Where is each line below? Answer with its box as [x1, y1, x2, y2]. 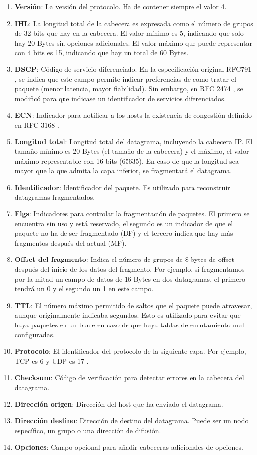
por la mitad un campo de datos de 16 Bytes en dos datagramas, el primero [14, 273, 245, 284]
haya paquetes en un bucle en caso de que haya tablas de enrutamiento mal [14, 320, 244, 330]
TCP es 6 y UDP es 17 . [14, 355, 89, 366]
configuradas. [14, 329, 55, 339]
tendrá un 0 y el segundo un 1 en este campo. [14, 283, 154, 294]
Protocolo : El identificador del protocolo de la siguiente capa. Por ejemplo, [14, 346, 246, 356]
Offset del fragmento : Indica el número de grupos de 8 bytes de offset [14, 254, 234, 264]
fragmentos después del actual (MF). [14, 237, 127, 248]
